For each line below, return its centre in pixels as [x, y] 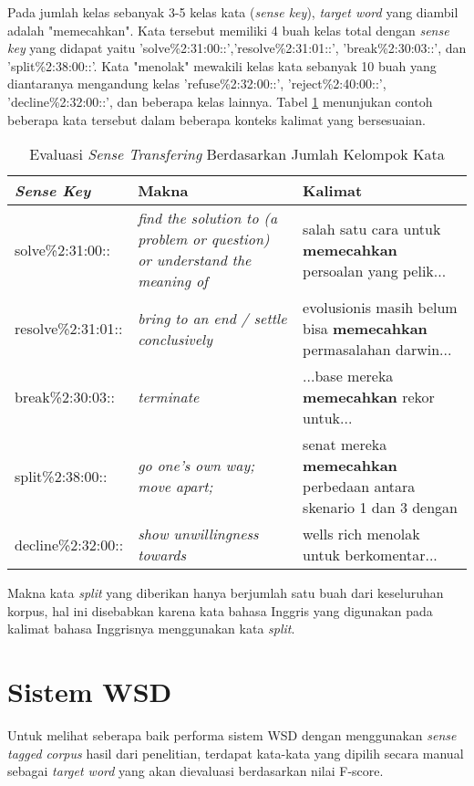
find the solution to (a [208, 218]
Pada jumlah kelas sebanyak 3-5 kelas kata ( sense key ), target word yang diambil [233, 12]
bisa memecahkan [365, 329]
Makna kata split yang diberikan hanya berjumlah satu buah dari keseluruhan [226, 593]
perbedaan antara [359, 487]
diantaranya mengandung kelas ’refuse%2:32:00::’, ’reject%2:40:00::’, [197, 84]
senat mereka [345, 445]
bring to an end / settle [212, 318]
